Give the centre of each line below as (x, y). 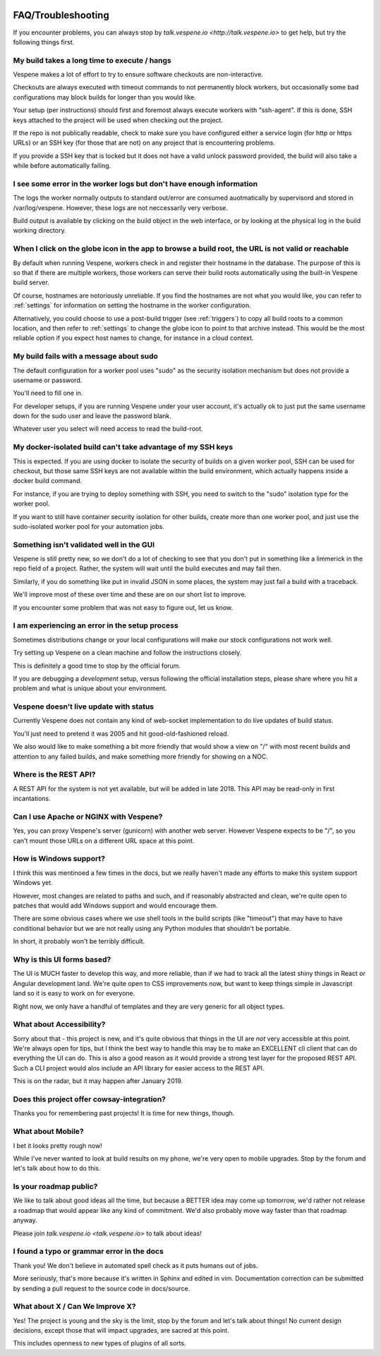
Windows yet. (33, 883)
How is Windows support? (59, 859)
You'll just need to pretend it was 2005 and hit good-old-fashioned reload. (121, 733)
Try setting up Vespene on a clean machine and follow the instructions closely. (127, 653)
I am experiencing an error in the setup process (96, 625)
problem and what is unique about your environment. (90, 688)
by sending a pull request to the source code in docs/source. (102, 1288)
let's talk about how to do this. (57, 1168)
